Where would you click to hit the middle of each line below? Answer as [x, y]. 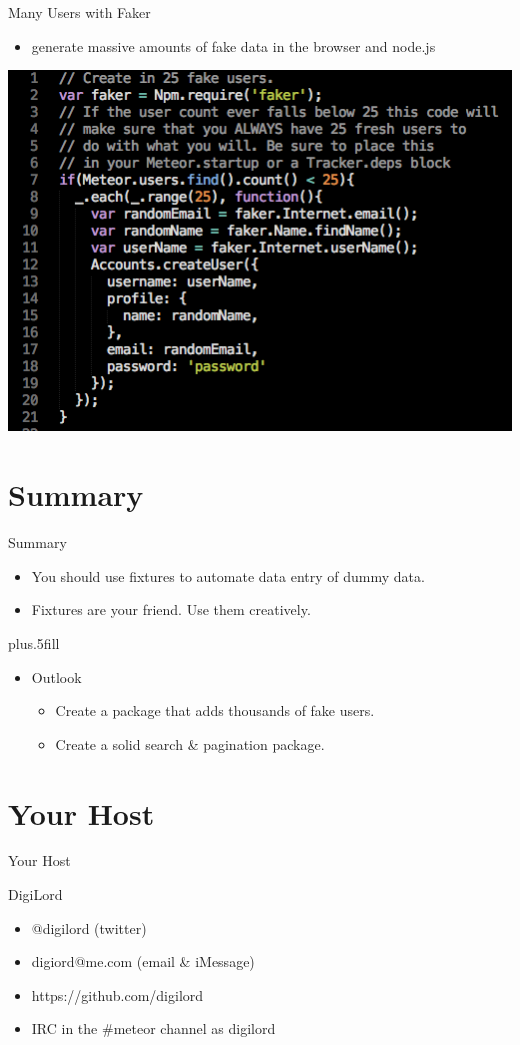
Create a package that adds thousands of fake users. [215, 710]
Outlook [56, 676]
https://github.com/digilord [117, 994]
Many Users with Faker [79, 12]
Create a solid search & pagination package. [190, 743]
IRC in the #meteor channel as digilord [153, 1028]
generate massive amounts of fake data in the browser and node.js [233, 45]
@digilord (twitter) [89, 927]
